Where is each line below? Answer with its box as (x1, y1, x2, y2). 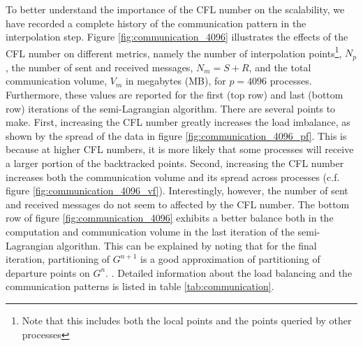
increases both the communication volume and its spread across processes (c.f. (6, 169, 340, 184)
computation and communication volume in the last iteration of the (6, 224, 295, 239)
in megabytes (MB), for (125, 73, 226, 88)
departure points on (6, 265, 90, 280)
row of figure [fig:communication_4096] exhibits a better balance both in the (6, 210, 334, 225)
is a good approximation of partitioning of (140, 252, 320, 266)
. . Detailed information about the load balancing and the (105, 265, 353, 280)
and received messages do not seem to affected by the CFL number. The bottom (6, 196, 350, 211)
